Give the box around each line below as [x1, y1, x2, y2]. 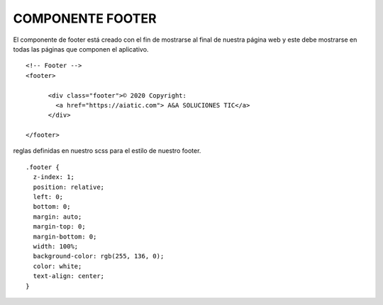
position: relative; [33, 183, 105, 191]
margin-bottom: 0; [33, 232, 97, 241]
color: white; [33, 262, 82, 270]
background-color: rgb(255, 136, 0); [33, 252, 165, 260]
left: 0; [33, 193, 64, 201]
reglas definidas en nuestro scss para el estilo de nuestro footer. [13, 146, 201, 155]
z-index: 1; [33, 173, 74, 181]
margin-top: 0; [33, 223, 86, 231]
